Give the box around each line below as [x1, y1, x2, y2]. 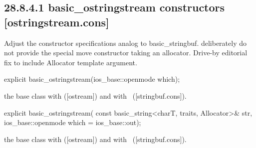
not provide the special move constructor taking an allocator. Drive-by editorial [4, 47, 248, 58]
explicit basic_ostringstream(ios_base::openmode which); [4, 74, 180, 84]
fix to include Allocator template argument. [4, 57, 137, 67]
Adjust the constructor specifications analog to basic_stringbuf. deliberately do [4, 37, 247, 48]
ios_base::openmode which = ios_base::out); [4, 117, 141, 128]
